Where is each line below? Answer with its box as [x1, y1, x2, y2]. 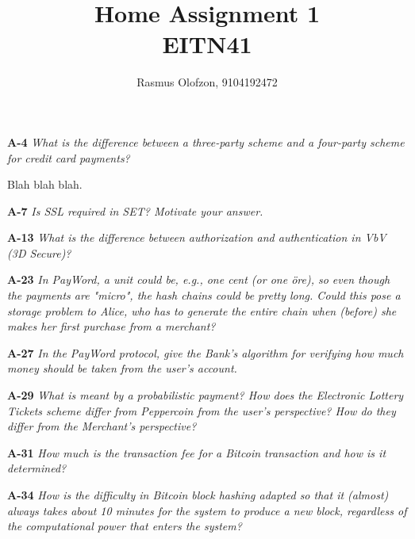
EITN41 [162, 28, 252, 60]
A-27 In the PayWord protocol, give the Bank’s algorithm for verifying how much [7, 344, 404, 361]
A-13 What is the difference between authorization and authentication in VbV [7, 229, 386, 246]
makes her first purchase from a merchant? [7, 318, 216, 334]
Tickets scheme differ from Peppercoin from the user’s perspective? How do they [7, 402, 396, 419]
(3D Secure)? [7, 244, 71, 261]
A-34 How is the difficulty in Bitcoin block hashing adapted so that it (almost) [7, 487, 389, 503]
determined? [7, 460, 67, 476]
